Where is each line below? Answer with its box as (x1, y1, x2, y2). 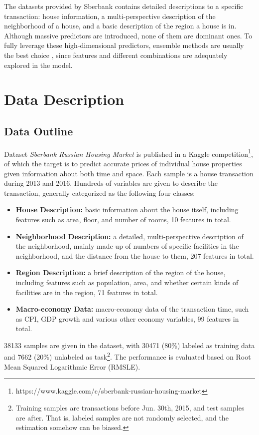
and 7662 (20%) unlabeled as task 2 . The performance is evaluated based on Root (4, 350, 251, 362)
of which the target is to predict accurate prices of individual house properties (4, 158, 242, 168)
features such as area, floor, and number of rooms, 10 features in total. (15, 214, 231, 224)
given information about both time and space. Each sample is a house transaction (4, 168, 254, 178)
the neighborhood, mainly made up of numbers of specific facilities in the (15, 241, 239, 251)
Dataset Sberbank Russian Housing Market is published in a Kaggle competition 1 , (4, 147, 253, 159)
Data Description (4, 89, 125, 109)
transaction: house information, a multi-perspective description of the (4, 10, 216, 21)
